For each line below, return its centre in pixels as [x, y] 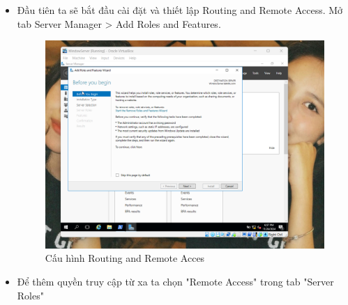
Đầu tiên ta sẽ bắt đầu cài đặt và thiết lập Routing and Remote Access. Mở [180, 10]
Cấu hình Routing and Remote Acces [125, 258]
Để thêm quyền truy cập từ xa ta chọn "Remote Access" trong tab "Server [175, 281]
